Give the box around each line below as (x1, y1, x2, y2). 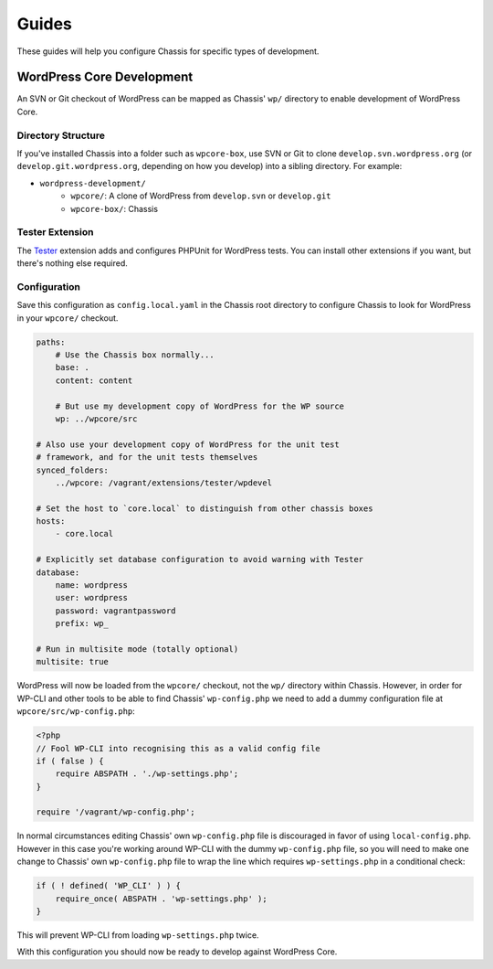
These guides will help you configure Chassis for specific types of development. (16, 46, 320, 57)
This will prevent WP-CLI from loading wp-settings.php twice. (16, 929, 259, 941)
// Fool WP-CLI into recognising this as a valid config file (36, 743, 320, 753)
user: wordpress (55, 592, 128, 603)
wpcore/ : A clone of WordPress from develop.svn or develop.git (70, 190, 331, 201)
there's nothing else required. (16, 258, 128, 269)
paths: (36, 336, 66, 347)
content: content (55, 375, 133, 386)
